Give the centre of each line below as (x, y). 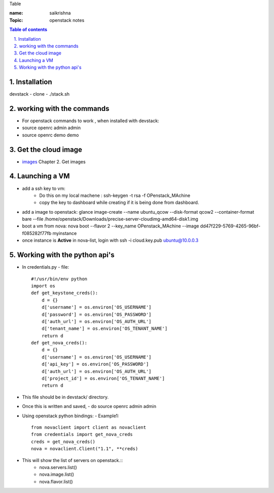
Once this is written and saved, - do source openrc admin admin (89, 407)
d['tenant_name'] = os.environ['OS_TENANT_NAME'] (104, 329)
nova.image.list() (57, 474)
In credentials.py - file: (46, 267)
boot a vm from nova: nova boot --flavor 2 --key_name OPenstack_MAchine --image (111, 226)
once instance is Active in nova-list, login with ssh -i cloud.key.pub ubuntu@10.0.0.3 (110, 240)
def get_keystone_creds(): (65, 293)
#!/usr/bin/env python (59, 279)
